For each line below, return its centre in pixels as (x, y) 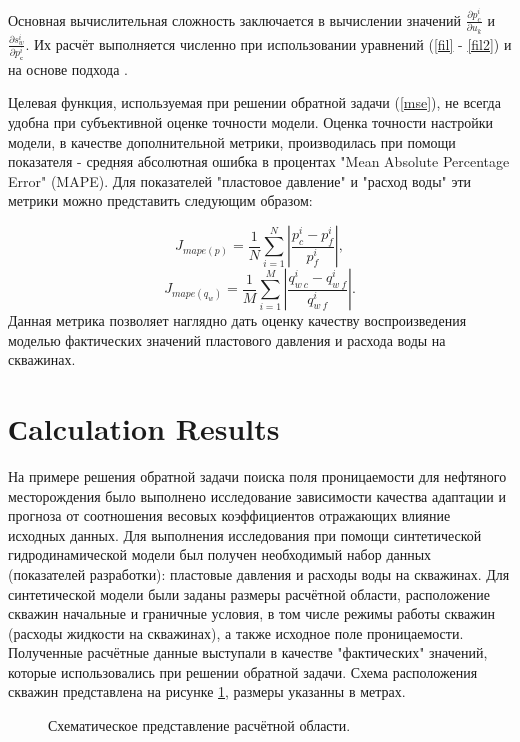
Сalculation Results (144, 428)
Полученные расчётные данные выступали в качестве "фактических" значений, (248, 652)
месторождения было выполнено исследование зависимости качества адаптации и (257, 495)
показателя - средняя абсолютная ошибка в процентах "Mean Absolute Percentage (259, 161)
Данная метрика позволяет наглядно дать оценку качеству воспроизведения (237, 320)
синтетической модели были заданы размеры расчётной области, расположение (249, 593)
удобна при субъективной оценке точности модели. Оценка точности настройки (250, 122)
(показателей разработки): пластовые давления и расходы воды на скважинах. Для (259, 573)
